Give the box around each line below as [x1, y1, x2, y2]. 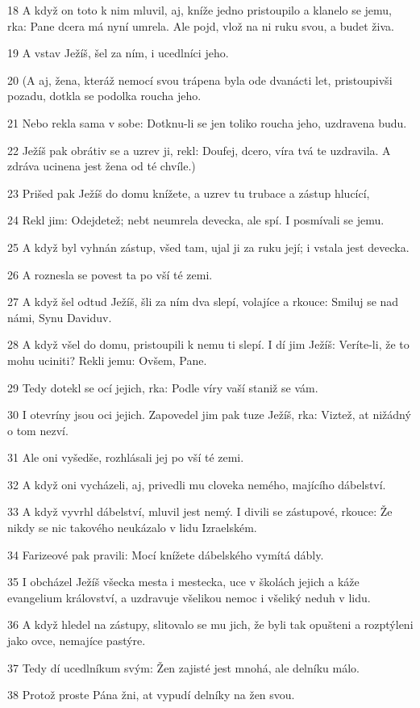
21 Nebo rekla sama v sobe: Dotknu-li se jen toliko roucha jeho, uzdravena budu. [7, 114, 407, 131]
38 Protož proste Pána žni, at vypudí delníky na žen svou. [7, 686, 295, 703]
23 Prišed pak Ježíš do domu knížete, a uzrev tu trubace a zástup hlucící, [7, 184, 370, 201]
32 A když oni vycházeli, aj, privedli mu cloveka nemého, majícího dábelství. [7, 475, 386, 492]
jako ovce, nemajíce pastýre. [7, 632, 146, 649]
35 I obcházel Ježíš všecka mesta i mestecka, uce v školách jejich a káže [7, 573, 360, 590]
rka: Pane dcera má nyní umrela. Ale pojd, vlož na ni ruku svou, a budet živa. [7, 17, 394, 34]
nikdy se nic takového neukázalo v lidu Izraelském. [7, 519, 257, 536]
